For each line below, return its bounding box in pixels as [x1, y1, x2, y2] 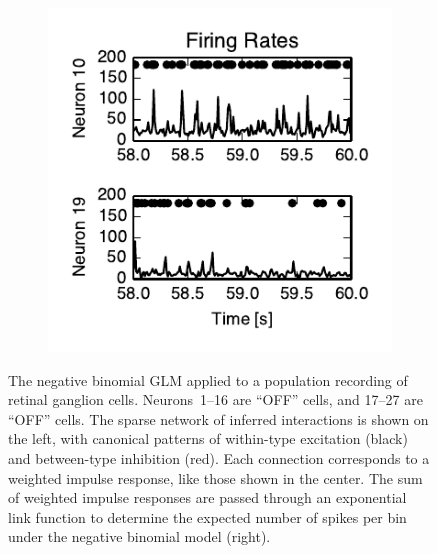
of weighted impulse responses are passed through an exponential [8, 487, 407, 508]
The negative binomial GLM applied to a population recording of [8, 369, 408, 390]
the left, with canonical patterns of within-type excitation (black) [8, 428, 408, 449]
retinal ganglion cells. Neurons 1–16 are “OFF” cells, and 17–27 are [8, 389, 423, 410]
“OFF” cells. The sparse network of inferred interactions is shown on [8, 408, 429, 429]
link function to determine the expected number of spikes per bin [8, 506, 407, 527]
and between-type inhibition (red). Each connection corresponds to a [8, 447, 430, 468]
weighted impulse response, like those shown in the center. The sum [8, 467, 423, 488]
